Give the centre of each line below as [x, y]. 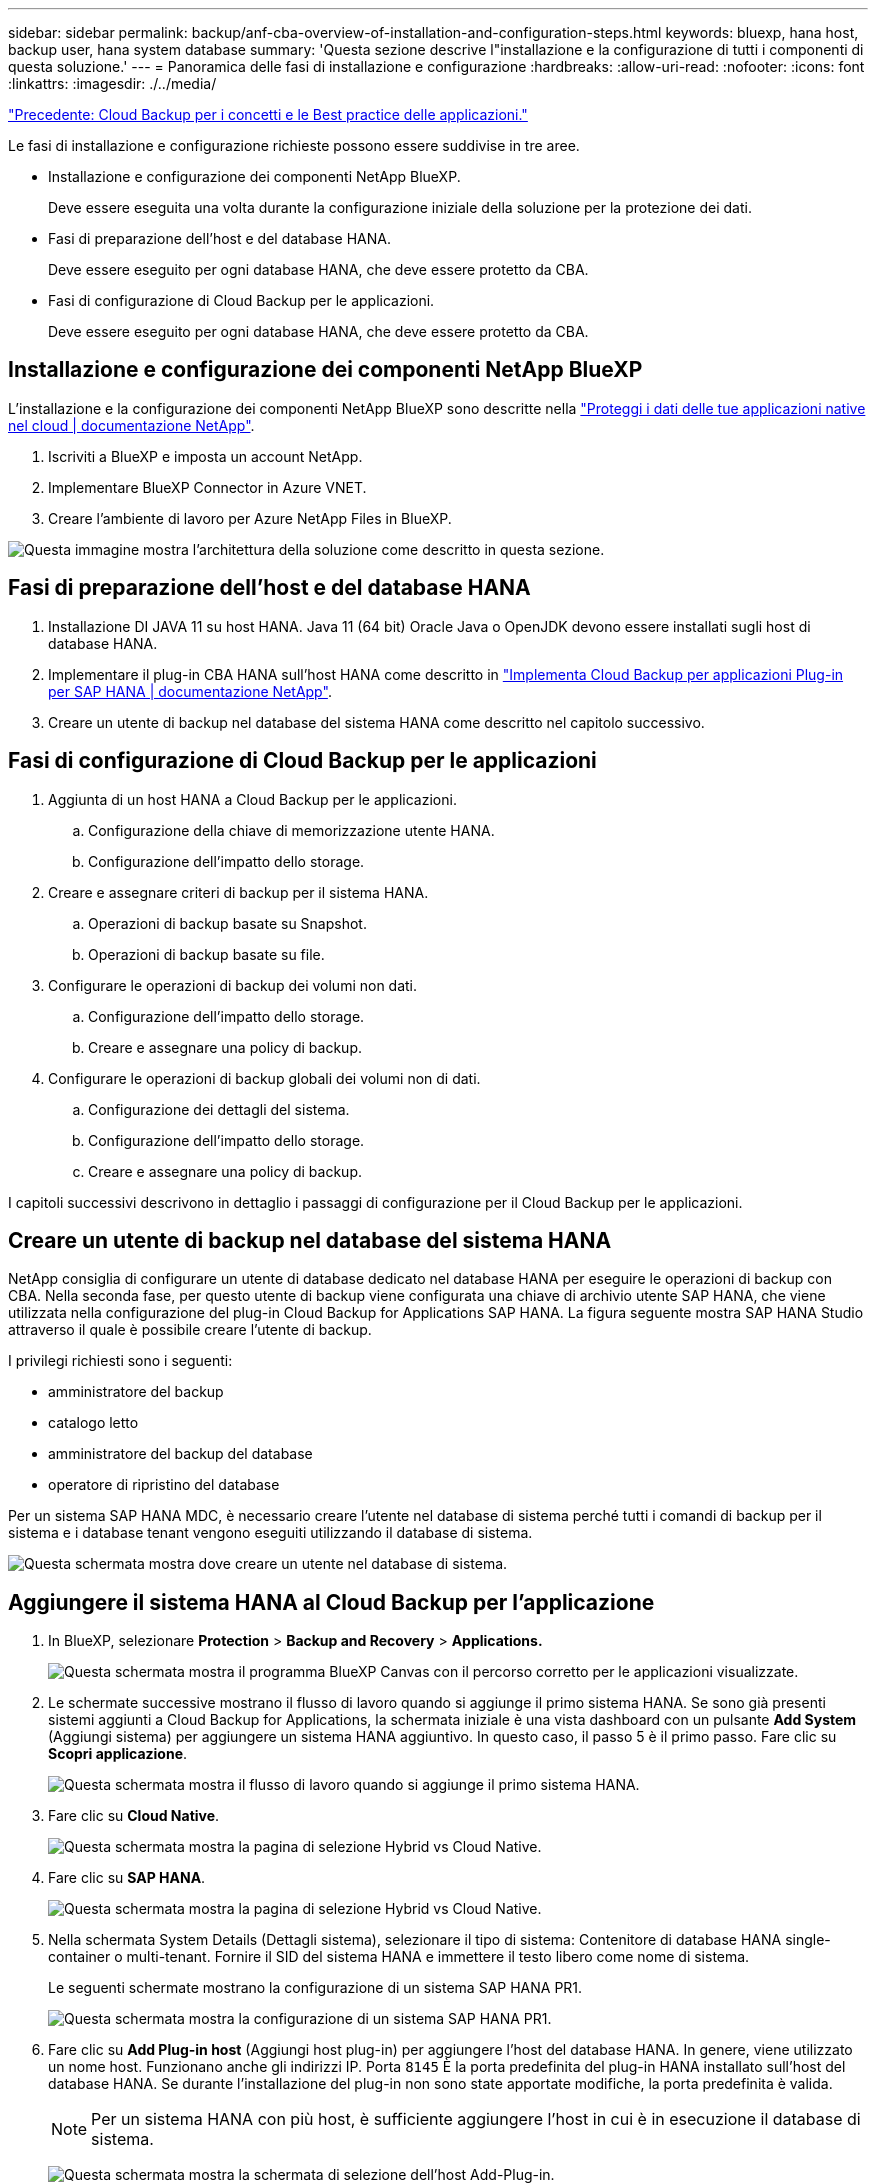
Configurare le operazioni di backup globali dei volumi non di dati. [264, 1078]
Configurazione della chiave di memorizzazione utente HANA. [291, 830]
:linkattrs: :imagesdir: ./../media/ [112, 83]
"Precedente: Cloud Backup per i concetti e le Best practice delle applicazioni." [268, 114]
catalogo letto [93, 1423]
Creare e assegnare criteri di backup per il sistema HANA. [238, 892]
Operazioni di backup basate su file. [206, 954]
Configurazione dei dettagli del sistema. [219, 1109]
